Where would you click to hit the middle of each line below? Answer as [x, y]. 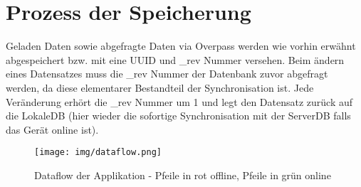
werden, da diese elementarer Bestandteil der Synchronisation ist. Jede [160, 87]
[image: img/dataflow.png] [98, 153]
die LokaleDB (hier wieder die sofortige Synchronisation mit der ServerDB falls [178, 116]
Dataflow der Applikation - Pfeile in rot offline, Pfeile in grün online [183, 175]
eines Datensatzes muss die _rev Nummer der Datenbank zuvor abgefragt [167, 74]
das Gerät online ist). [52, 129]
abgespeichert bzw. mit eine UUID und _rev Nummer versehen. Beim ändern [175, 59]
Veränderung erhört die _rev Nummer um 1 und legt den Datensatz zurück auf [179, 101]
